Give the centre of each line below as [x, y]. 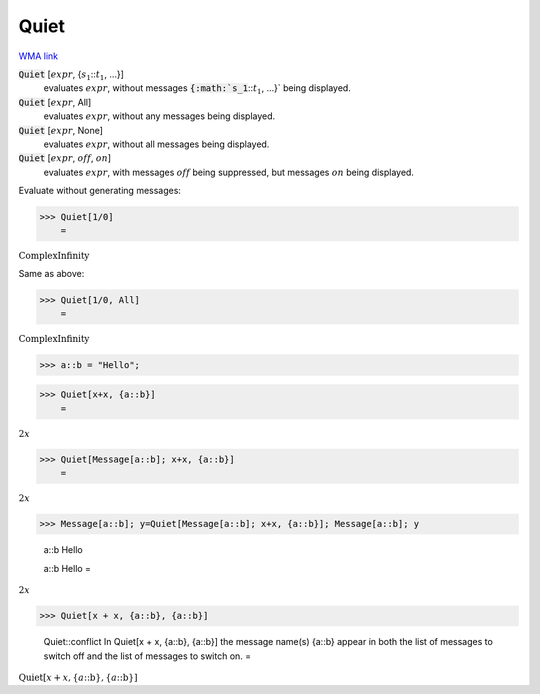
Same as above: [51, 274]
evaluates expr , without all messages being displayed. [156, 144]
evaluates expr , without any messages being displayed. [159, 116]
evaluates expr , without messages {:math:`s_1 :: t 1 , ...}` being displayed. [197, 89]
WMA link [38, 56]
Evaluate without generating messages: [100, 191]
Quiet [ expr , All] [55, 102]
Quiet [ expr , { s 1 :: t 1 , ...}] [71, 75]
